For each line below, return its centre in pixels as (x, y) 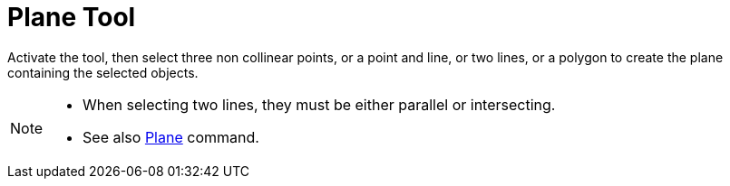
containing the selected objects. (103, 72)
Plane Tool (72, 17)
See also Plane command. (171, 137)
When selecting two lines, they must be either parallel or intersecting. (319, 104)
